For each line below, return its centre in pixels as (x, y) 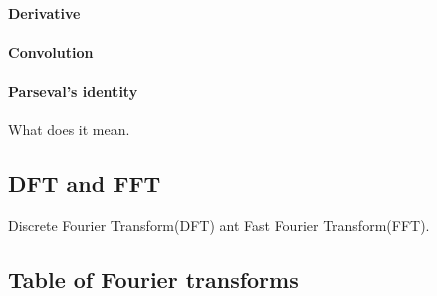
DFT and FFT (84, 183)
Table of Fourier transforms (153, 278)
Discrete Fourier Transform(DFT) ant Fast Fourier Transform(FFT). (219, 224)
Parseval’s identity (73, 90)
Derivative (44, 12)
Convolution (51, 51)
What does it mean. (69, 129)
